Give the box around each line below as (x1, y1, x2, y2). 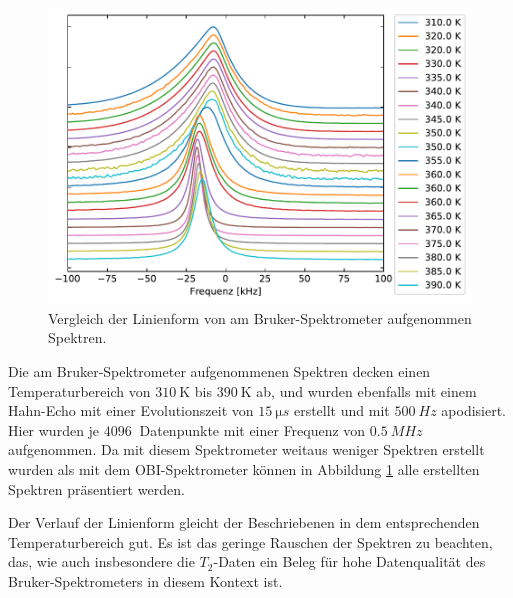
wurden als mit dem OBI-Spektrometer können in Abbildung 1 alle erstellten (8, 459, 480, 479)
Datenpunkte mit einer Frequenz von (139, 419, 366, 440)
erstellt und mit (293, 400, 390, 421)
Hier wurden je (8, 419, 100, 440)
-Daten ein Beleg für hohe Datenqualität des (213, 551, 486, 572)
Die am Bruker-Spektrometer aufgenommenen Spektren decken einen (8, 361, 431, 382)
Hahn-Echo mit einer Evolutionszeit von (8, 400, 254, 421)
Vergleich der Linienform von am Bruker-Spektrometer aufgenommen (48, 307, 472, 328)
